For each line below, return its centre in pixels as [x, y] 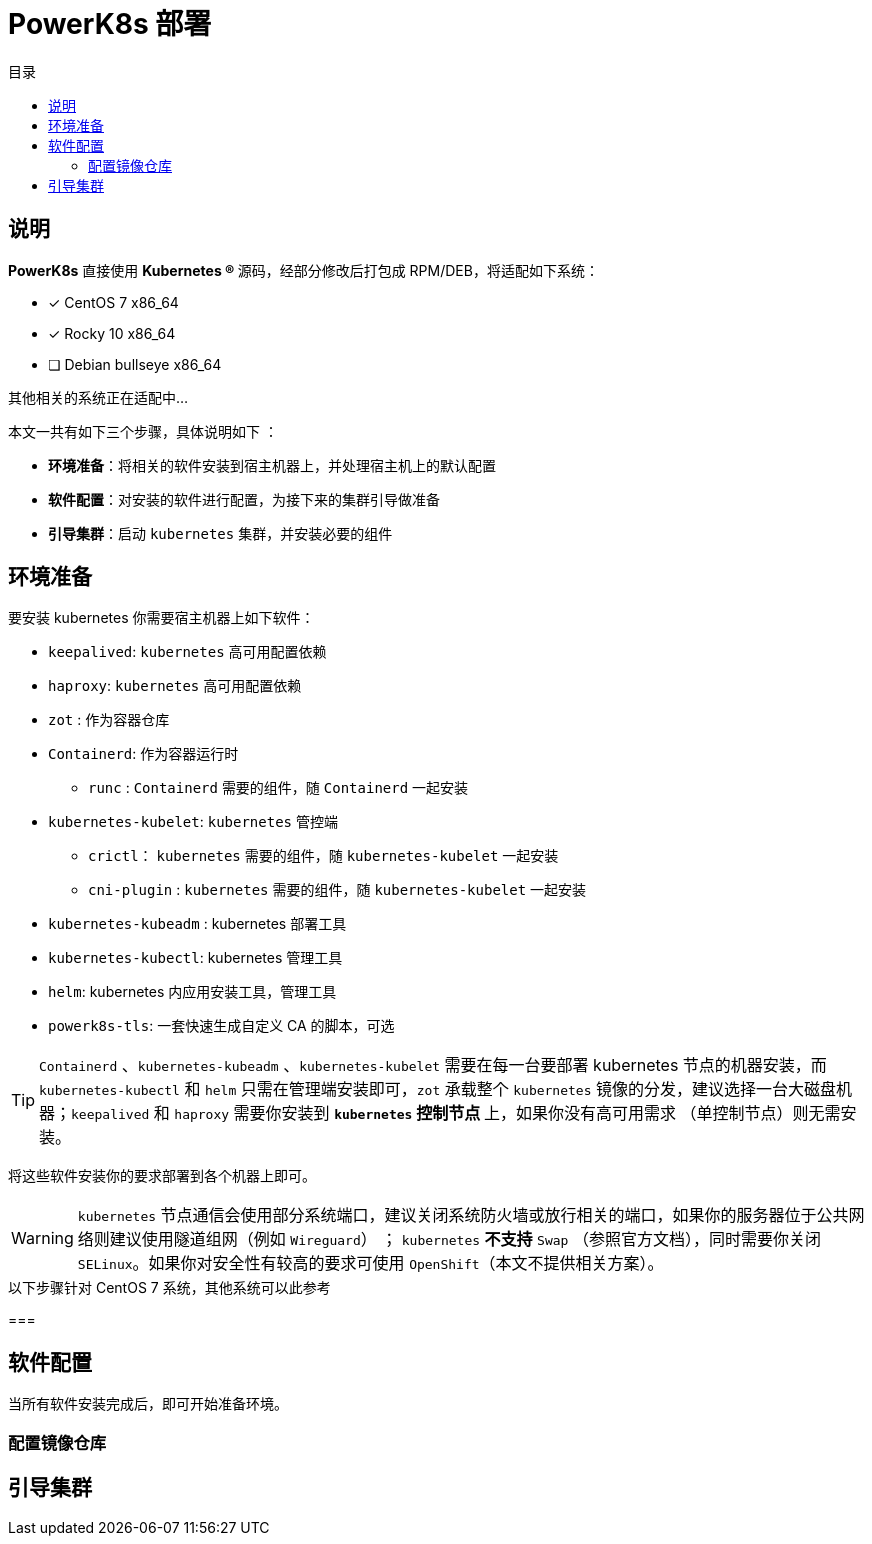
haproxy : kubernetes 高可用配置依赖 [175, 686]
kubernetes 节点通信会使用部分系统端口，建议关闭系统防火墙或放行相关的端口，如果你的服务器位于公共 [463, 1215]
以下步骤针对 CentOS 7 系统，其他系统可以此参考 [169, 1288]
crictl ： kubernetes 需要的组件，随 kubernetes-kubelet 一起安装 [323, 856]
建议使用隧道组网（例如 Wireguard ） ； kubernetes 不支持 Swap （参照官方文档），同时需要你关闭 [465, 1239]
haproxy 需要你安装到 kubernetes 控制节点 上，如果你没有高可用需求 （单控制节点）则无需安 [515, 1113]
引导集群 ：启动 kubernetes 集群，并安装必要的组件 [220, 533]
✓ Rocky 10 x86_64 [112, 333]
